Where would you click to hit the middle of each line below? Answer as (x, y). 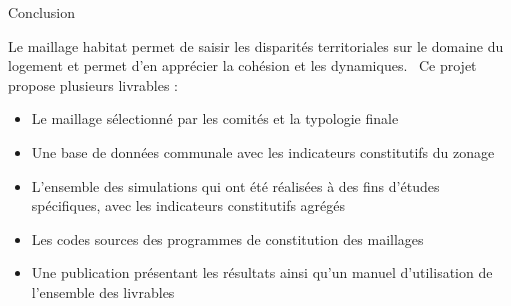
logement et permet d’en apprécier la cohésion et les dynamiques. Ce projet (242, 65)
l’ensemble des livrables (103, 291)
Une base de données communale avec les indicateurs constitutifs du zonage (263, 151)
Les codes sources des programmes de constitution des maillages (227, 238)
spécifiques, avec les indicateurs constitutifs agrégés (188, 205)
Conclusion (41, 12)
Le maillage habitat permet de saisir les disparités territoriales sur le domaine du (256, 45)
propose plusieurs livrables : (93, 84)
